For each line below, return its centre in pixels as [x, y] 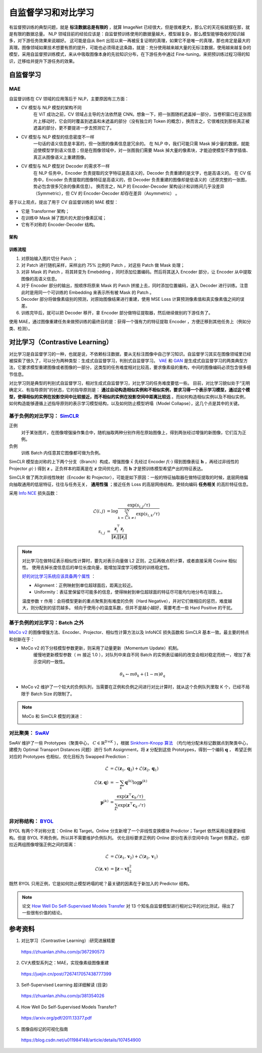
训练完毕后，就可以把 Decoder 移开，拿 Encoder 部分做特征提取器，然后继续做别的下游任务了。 [117, 312]
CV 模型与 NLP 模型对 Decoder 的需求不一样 [65, 166]
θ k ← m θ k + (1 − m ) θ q [143, 675]
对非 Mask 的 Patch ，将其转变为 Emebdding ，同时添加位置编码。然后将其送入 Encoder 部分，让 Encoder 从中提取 [136, 272]
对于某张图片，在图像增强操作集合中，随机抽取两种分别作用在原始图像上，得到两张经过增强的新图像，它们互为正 [134, 432]
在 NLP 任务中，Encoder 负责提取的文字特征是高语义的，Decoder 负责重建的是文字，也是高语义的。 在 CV [139, 173]
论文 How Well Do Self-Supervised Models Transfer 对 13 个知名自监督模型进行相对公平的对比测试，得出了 [128, 906]
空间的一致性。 [52, 662]
